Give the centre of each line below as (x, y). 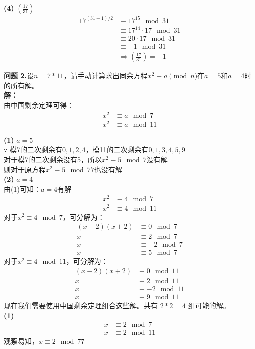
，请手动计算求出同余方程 (106, 76)
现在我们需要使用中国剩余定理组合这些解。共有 (81, 305)
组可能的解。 (209, 305)
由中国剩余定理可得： (39, 105)
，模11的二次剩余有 (117, 150)
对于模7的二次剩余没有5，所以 (53, 159)
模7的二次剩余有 (36, 150)
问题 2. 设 (19, 76)
